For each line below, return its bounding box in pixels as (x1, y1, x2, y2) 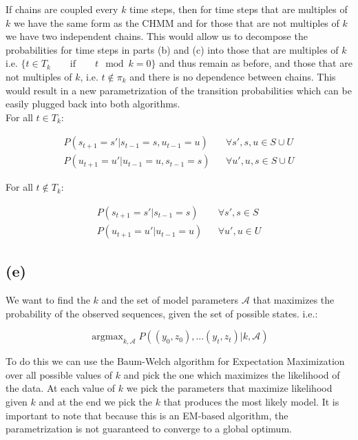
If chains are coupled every (6, 2, 118, 16)
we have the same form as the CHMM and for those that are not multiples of (13, 15, 339, 30)
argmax (92, 332, 123, 342)
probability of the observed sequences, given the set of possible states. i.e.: (6, 306, 318, 320)
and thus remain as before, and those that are (159, 56, 352, 70)
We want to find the (6, 293, 90, 307)
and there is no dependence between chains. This (129, 69, 336, 83)
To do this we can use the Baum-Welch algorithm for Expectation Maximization (6, 354, 345, 368)
